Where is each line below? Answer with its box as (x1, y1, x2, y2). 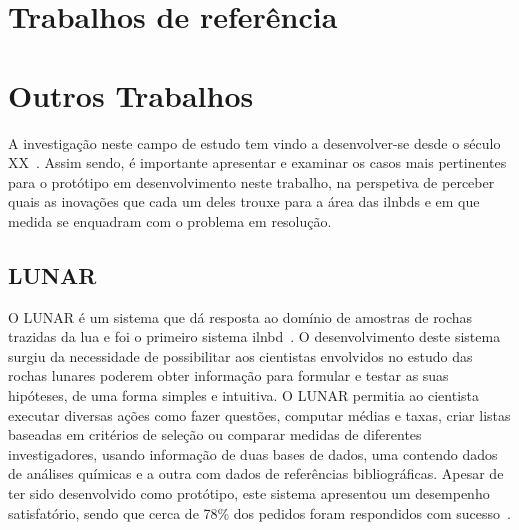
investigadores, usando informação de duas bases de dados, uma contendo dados (8, 443, 498, 464)
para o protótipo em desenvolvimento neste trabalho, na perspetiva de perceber (8, 171, 495, 192)
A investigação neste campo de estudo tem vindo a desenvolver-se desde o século (8, 132, 501, 153)
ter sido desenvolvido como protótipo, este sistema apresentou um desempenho (8, 483, 490, 504)
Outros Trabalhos (8, 74, 254, 115)
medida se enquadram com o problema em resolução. (8, 210, 332, 231)
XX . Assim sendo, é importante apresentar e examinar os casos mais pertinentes (8, 152, 507, 173)
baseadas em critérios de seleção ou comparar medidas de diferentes (8, 424, 422, 445)
